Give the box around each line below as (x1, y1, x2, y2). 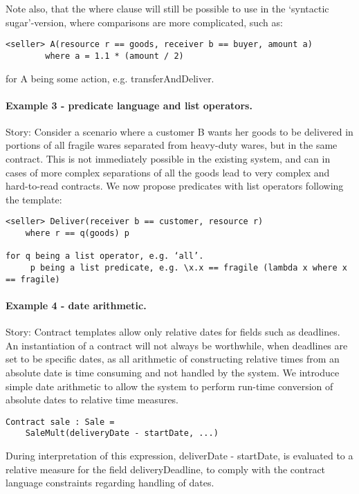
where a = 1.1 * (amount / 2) (45, 51, 184, 61)
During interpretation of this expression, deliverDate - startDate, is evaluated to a (6, 448, 353, 463)
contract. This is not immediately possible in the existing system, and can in (6, 152, 331, 166)
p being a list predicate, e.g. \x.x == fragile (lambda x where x (30, 263, 347, 273)
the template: (6, 192, 62, 206)
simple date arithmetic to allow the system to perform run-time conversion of (6, 378, 333, 393)
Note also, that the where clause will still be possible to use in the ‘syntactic (6, 1, 329, 15)
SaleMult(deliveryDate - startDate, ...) (25, 428, 219, 439)
